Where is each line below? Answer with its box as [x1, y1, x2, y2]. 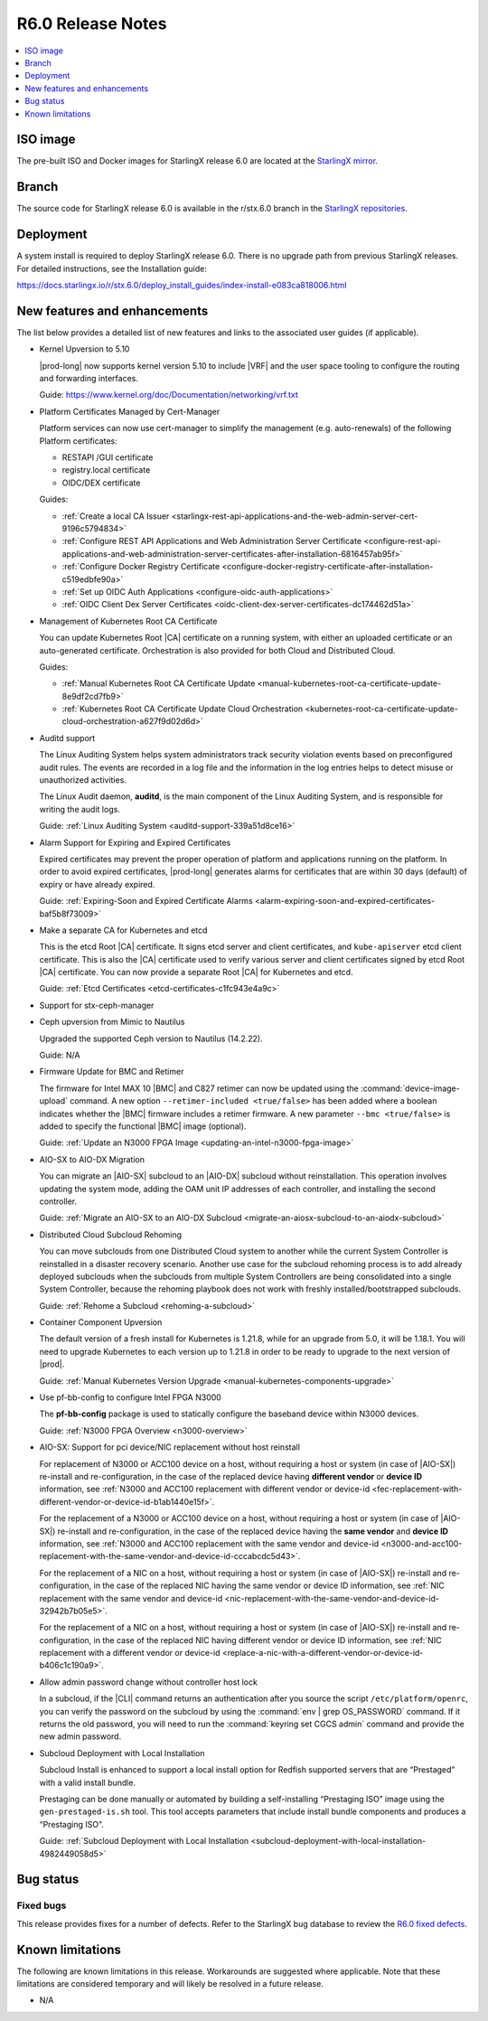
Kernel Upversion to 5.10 [39, 343, 130, 354]
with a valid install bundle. [39, 1777, 136, 1788]
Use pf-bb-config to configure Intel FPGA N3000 [39, 1392, 221, 1403]
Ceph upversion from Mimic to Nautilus [39, 1017, 185, 1028]
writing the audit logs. [39, 804, 121, 814]
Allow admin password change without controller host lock [39, 1677, 258, 1687]
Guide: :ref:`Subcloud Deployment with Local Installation [39, 1836, 249, 1847]
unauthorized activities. [39, 775, 127, 785]
